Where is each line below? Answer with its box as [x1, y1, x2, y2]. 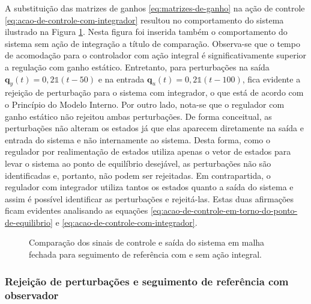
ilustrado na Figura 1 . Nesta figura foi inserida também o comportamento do [5, 25, 288, 38]
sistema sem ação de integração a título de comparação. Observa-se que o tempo [5, 37, 300, 49]
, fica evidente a [242, 72, 301, 85]
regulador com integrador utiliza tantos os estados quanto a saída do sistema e [5, 181, 294, 193]
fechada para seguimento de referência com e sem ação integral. [29, 248, 262, 261]
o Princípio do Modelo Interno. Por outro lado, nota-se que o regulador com [5, 98, 285, 110]
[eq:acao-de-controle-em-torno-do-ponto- [150, 204, 298, 217]
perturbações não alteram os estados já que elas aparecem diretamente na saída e [5, 122, 304, 134]
